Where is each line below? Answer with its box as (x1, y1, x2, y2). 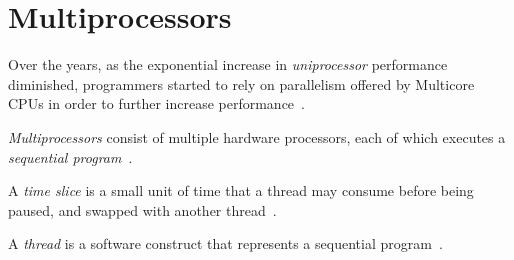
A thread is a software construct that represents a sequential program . (8, 233, 443, 254)
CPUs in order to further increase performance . (8, 93, 305, 114)
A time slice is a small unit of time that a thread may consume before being (8, 180, 474, 201)
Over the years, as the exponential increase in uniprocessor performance (8, 54, 448, 75)
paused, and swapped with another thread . (8, 199, 277, 220)
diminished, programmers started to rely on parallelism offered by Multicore (8, 73, 475, 94)
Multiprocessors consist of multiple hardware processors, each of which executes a (8, 126, 506, 147)
